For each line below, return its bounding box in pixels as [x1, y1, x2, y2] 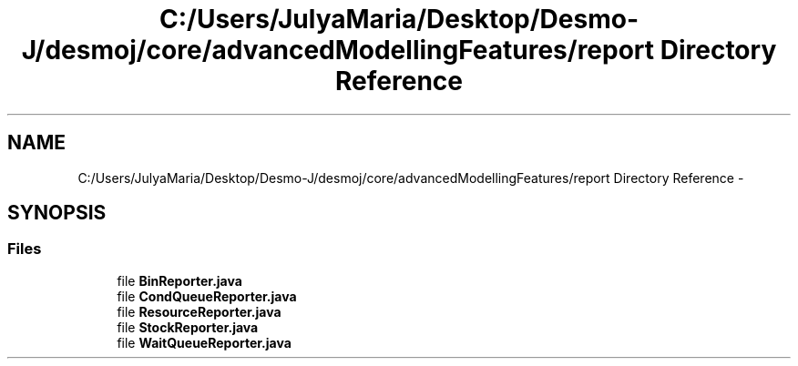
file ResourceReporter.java [117, 303, 281, 320]
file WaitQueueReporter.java [117, 334, 292, 351]
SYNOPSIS [7, 201, 107, 225]
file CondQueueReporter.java [117, 288, 297, 304]
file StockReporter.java [117, 319, 259, 335]
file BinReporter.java [117, 272, 242, 289]
